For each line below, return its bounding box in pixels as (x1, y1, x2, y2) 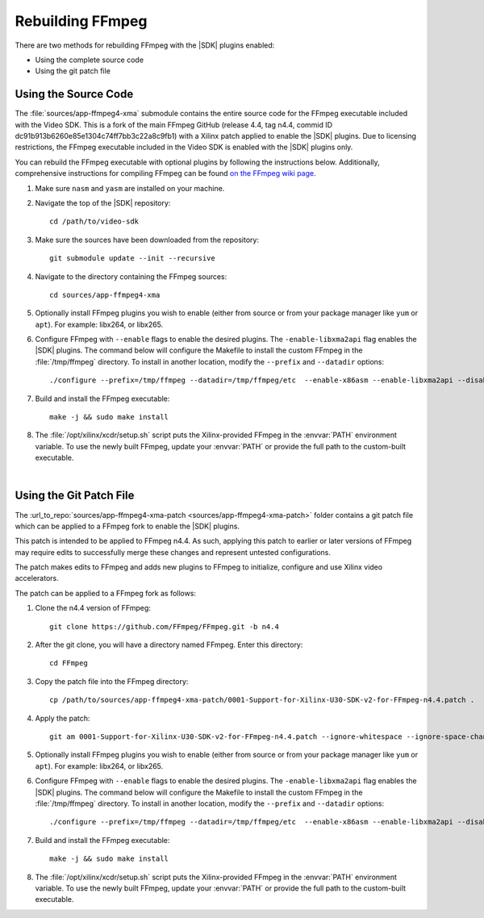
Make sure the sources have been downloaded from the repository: (35, 235, 260, 244)
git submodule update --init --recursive (49, 254, 215, 263)
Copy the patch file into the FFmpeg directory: (35, 676, 189, 686)
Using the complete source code (35, 55, 144, 65)
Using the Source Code (15, 87, 134, 101)
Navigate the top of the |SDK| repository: (35, 198, 171, 207)
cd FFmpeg (49, 658, 88, 668)
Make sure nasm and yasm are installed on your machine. (35, 183, 225, 193)
